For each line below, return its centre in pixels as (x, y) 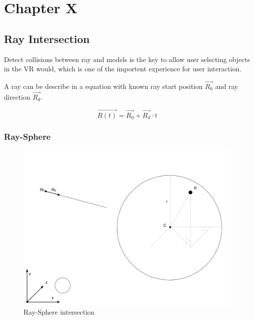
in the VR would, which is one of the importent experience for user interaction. (123, 69)
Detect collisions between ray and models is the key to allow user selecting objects (127, 59)
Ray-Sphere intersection (59, 312)
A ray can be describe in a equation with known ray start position (104, 86)
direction (17, 96)
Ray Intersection (47, 38)
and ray (227, 86)
